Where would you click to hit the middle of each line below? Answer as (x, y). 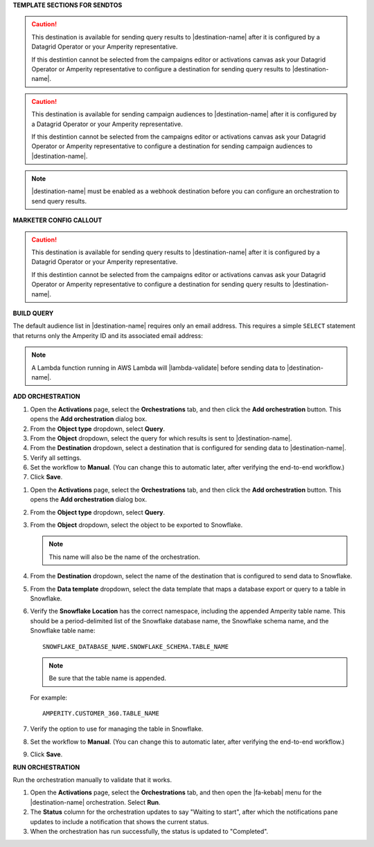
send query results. (59, 201)
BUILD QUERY (33, 313)
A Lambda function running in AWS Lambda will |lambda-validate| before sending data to (158, 368)
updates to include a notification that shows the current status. (119, 821)
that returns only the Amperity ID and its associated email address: (108, 335)
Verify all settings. (56, 458)
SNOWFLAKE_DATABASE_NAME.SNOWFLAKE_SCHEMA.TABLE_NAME (135, 647)
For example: (49, 697)
